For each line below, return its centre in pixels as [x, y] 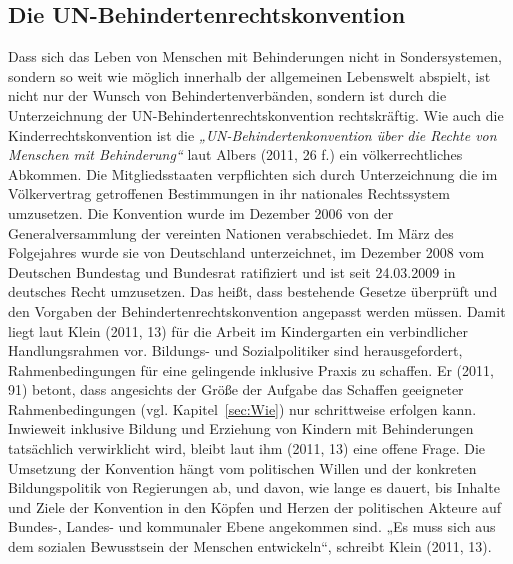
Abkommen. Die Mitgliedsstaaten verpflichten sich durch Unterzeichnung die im [253, 173]
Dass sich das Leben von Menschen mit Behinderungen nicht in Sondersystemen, [255, 56]
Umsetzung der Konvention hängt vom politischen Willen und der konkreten [242, 467]
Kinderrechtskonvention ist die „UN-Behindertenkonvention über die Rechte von [252, 134]
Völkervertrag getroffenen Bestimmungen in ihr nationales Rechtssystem [229, 193]
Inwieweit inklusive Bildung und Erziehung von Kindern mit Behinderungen [241, 428]
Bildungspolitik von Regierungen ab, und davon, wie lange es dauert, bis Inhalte [254, 487]
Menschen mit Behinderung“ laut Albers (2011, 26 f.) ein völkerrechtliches [235, 154]
